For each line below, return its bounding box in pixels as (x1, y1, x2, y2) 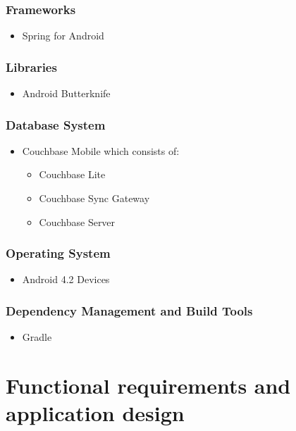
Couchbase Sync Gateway (39, 191, 150, 206)
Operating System (6, 244, 111, 262)
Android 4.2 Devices (22, 272, 110, 287)
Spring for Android (22, 28, 104, 43)
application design (6, 399, 185, 427)
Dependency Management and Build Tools (6, 301, 253, 319)
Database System (6, 115, 106, 133)
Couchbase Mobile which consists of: (22, 143, 180, 158)
